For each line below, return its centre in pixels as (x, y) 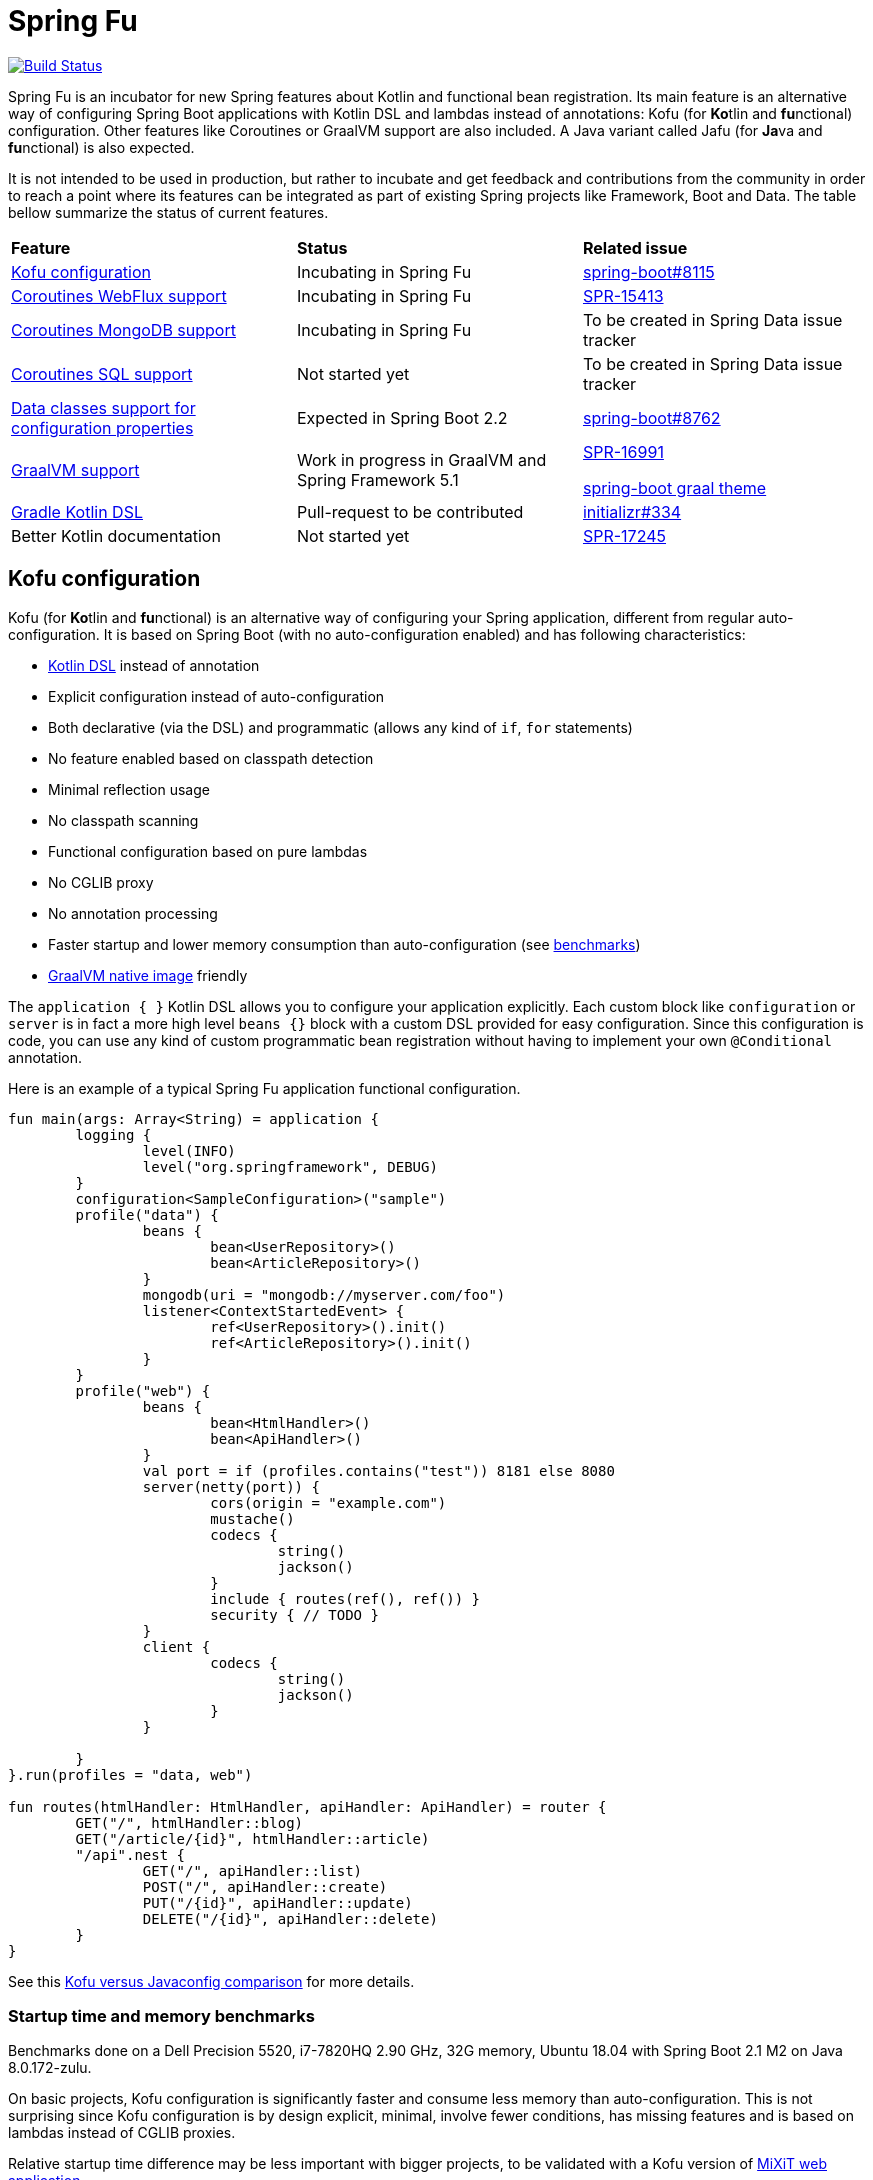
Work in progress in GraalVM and (421, 459)
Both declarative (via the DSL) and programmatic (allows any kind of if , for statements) (340, 727)
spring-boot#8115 (648, 271)
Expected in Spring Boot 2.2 (402, 417)
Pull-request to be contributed (410, 511)
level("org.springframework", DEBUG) (290, 1166)
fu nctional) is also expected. (101, 147)
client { (176, 1646)
